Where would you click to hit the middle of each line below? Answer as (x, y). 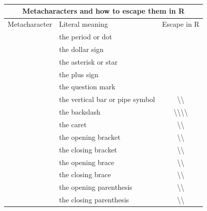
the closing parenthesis (94, 200)
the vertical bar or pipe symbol (107, 99)
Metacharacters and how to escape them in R (103, 11)
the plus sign (79, 74)
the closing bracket (88, 149)
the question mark (87, 87)
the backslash (80, 112)
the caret (73, 124)
